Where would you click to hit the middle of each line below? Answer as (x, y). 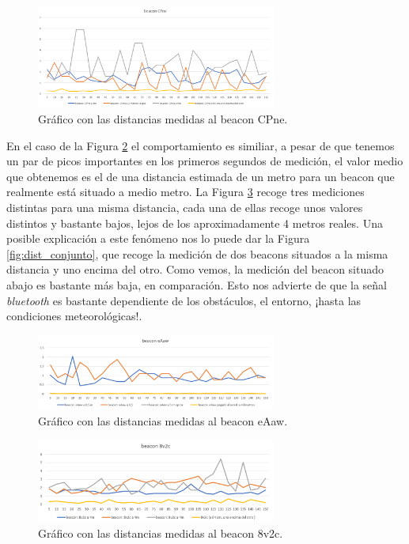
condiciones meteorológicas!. (74, 316)
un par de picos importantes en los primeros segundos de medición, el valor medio (205, 161)
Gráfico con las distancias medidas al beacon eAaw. (163, 420)
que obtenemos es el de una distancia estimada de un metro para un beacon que (201, 176)
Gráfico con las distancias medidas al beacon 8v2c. (161, 533)
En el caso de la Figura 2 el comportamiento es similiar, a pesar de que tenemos (201, 145)
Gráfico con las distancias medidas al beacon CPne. (163, 118)
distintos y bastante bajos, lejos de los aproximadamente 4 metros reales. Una (195, 223)
